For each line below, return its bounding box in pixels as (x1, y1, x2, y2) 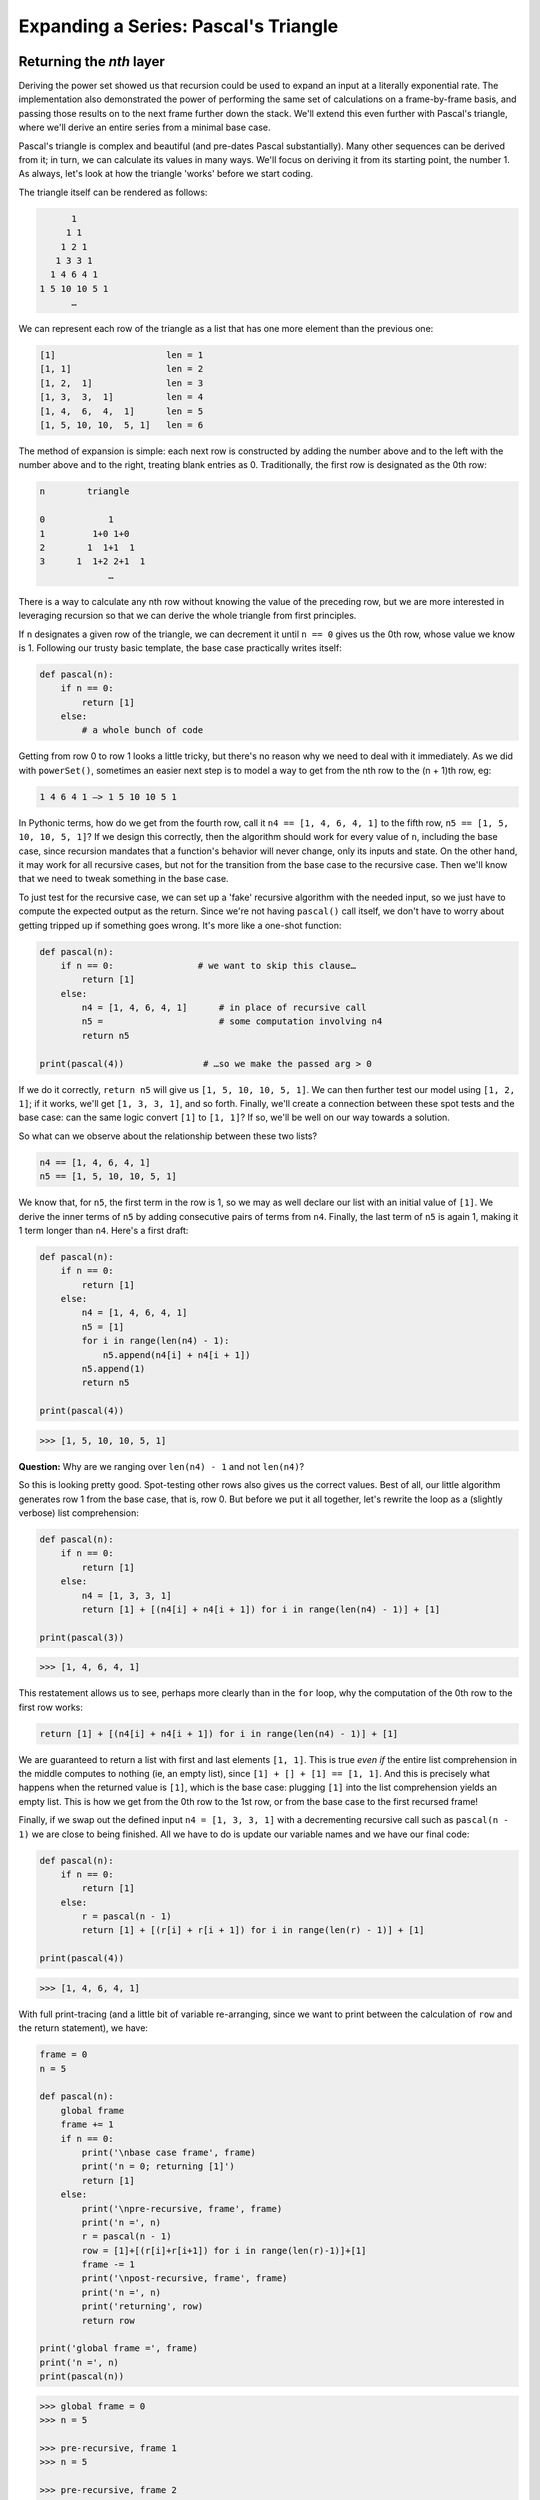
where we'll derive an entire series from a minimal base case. (18, 121, 271, 134)
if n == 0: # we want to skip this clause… (60, 960, 357, 971)
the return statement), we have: (18, 2022, 149, 2034)
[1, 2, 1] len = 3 (39, 377, 204, 389)
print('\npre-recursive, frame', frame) (81, 2203, 283, 2214)
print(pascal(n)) (39, 2371, 125, 2382)
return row (81, 2315, 135, 2326)
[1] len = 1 (39, 350, 204, 361)
